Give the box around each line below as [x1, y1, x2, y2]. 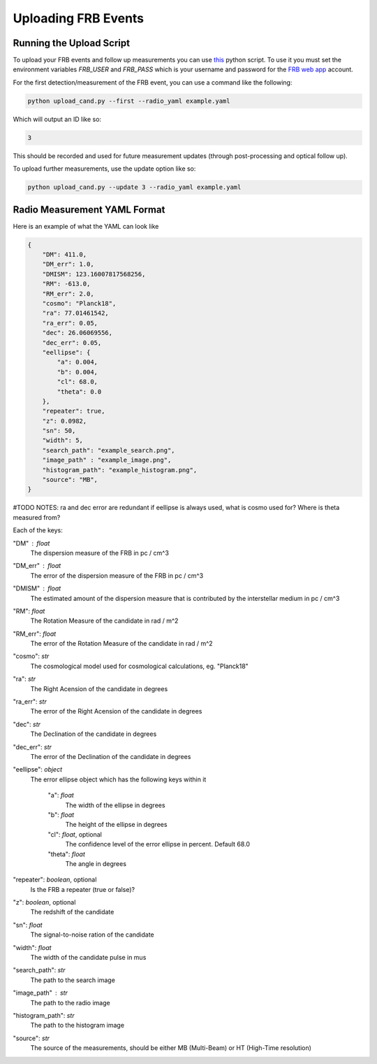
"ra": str [13, 675, 36, 683]
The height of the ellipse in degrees [65, 821, 168, 829]
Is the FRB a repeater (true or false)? [30, 885, 135, 893]
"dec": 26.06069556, [42, 329, 113, 337]
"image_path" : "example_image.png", [42, 456, 172, 464]
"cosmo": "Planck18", [42, 299, 117, 307]
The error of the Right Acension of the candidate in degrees [30, 707, 202, 716]
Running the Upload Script [13, 37, 131, 49]
